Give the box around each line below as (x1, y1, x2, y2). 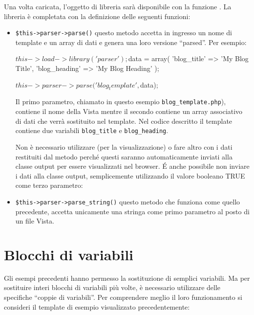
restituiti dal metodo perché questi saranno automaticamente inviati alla (15, 151, 233, 161)
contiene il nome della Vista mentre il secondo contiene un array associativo (15, 106, 243, 116)
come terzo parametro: (15, 180, 83, 190)
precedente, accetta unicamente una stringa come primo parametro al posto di (15, 206, 250, 216)
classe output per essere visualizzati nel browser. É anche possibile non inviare (15, 161, 250, 171)
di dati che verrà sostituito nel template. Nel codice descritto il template (15, 115, 233, 126)
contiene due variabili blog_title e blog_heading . (15, 125, 169, 135)
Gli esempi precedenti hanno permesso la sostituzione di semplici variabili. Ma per (4, 272, 250, 283)
